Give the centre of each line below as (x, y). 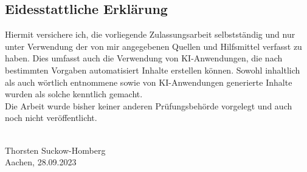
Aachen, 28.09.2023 (41, 162)
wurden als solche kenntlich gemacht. (74, 94)
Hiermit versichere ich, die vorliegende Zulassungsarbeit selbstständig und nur (150, 34)
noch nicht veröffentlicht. (51, 118)
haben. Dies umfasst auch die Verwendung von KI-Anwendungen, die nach (144, 58)
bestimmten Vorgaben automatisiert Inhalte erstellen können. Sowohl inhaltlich (153, 70)
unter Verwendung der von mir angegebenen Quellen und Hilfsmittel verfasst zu (153, 46)
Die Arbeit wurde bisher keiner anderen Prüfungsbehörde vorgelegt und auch (149, 105)
